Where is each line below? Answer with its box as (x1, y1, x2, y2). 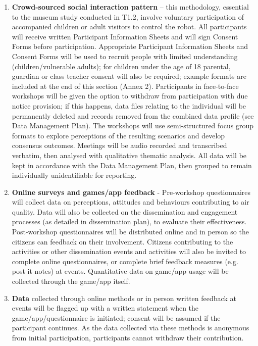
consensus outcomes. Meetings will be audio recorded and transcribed (12, 140, 227, 151)
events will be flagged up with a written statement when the (12, 303, 199, 313)
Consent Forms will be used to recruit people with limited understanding (12, 51, 238, 61)
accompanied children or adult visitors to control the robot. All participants (12, 21, 247, 32)
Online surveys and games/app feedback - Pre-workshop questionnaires (12, 186, 251, 197)
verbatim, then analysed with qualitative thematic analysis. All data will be (12, 150, 247, 160)
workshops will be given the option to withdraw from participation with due (12, 90, 248, 101)
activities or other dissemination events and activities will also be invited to (12, 246, 246, 257)
